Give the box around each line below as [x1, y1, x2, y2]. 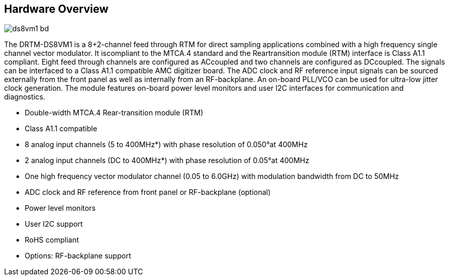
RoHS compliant [25, 235, 79, 245]
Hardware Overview [4, 3, 109, 15]
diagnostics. [4, 92, 45, 102]
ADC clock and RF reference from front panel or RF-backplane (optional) [25, 188, 271, 197]
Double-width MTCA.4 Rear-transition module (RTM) [25, 108, 204, 117]
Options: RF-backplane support [25, 251, 131, 261]
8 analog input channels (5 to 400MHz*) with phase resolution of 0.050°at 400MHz [25, 140, 308, 149]
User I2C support [25, 219, 83, 229]
